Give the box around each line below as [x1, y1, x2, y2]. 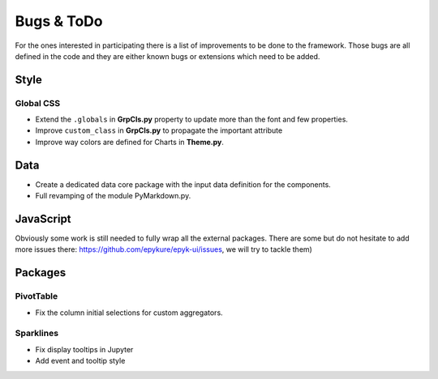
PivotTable [15, 291, 58, 302]
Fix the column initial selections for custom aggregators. [35, 308, 223, 317]
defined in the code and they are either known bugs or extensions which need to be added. [15, 51, 320, 61]
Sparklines [15, 328, 59, 339]
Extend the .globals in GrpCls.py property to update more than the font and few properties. [35, 114, 349, 125]
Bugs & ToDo [15, 12, 103, 30]
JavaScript [15, 211, 72, 226]
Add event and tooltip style [35, 356, 126, 366]
